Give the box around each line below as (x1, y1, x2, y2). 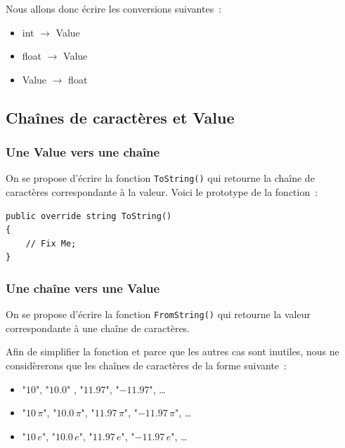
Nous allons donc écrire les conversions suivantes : (6, 1, 222, 15)
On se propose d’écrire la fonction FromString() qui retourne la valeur (6, 307, 311, 322)
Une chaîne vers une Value (6, 279, 160, 296)
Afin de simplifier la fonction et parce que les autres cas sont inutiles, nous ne (6, 344, 339, 359)
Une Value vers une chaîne (6, 143, 160, 161)
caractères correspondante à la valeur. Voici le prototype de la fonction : (6, 185, 318, 199)
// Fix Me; (25, 238, 77, 249)
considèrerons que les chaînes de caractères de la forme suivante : (6, 358, 287, 373)
